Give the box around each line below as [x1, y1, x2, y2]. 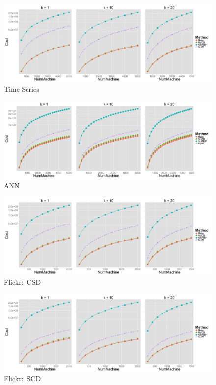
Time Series [4, 83, 39, 94]
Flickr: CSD [4, 276, 41, 287]
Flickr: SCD [4, 373, 41, 384]
